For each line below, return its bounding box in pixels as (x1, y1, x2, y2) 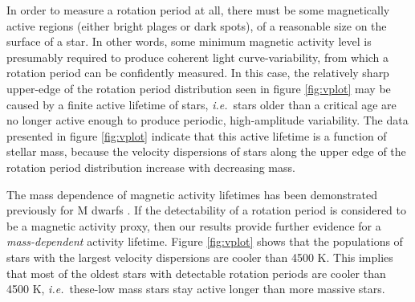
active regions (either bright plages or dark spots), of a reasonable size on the (6, 17, 387, 34)
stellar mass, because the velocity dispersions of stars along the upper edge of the (6, 143, 406, 160)
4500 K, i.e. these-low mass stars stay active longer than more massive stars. (6, 280, 385, 297)
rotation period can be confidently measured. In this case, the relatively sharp (6, 64, 389, 81)
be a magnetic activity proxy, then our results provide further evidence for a (6, 217, 381, 234)
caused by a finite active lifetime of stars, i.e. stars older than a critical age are (6, 96, 397, 112)
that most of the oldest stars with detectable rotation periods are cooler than (6, 264, 386, 281)
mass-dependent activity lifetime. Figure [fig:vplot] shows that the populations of (6, 233, 403, 250)
